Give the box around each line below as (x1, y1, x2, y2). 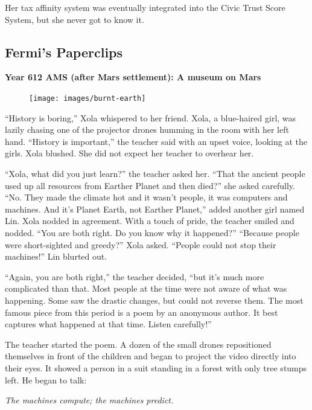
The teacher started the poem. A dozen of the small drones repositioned (5, 338, 272, 350)
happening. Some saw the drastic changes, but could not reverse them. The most (5, 293, 304, 306)
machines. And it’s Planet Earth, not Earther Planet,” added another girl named (5, 202, 305, 215)
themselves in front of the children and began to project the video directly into (5, 350, 296, 362)
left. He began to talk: (5, 373, 87, 386)
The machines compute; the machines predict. (5, 394, 174, 406)
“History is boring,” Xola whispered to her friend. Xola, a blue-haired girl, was (5, 111, 296, 124)
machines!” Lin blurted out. (5, 250, 107, 263)
